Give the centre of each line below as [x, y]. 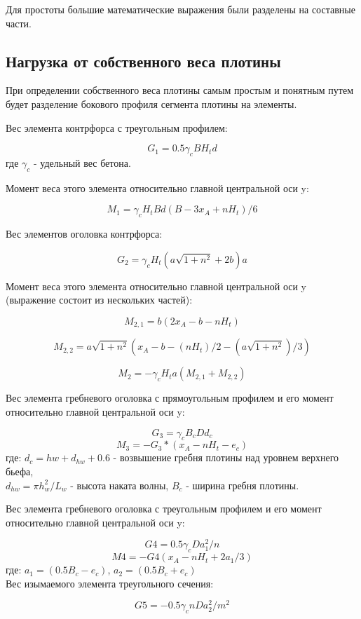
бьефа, [20, 471]
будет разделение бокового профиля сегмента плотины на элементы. [151, 103]
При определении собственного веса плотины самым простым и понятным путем [180, 90]
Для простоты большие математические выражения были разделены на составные [180, 9]
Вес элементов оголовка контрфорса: [84, 234]
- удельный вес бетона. [82, 162]
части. [19, 23]
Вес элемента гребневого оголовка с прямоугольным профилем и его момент [170, 398]
